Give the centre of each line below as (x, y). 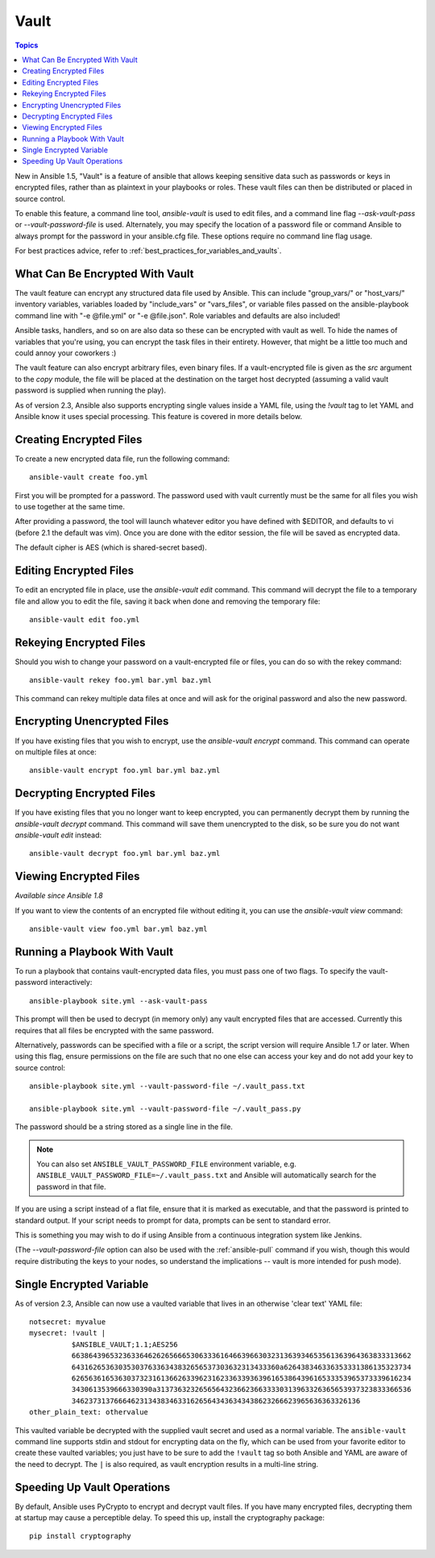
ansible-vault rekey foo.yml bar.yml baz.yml (121, 680)
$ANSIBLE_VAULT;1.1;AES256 (125, 1344)
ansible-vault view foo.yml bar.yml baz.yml (119, 929)
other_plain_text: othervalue (89, 1412)
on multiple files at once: (56, 752)
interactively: (71, 983)
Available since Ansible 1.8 (59, 895)
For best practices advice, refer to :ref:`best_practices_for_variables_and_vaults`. (148, 251)
